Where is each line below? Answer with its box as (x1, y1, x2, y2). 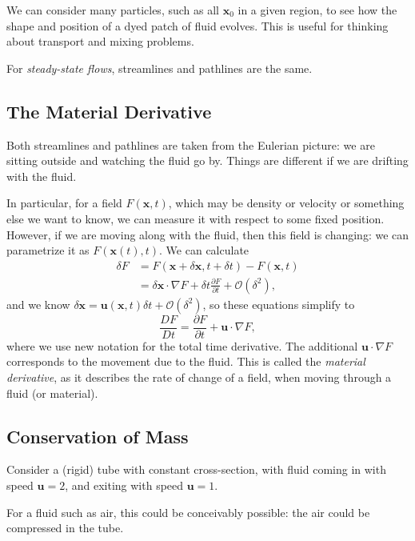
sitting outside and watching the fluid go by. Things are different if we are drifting (6, 152, 409, 169)
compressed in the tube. (6, 519, 124, 536)
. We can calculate (159, 242, 249, 258)
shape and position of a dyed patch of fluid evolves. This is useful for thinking (6, 17, 389, 34)
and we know (6, 295, 70, 312)
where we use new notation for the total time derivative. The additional (6, 337, 358, 354)
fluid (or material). (6, 384, 98, 401)
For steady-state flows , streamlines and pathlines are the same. (6, 59, 313, 76)
